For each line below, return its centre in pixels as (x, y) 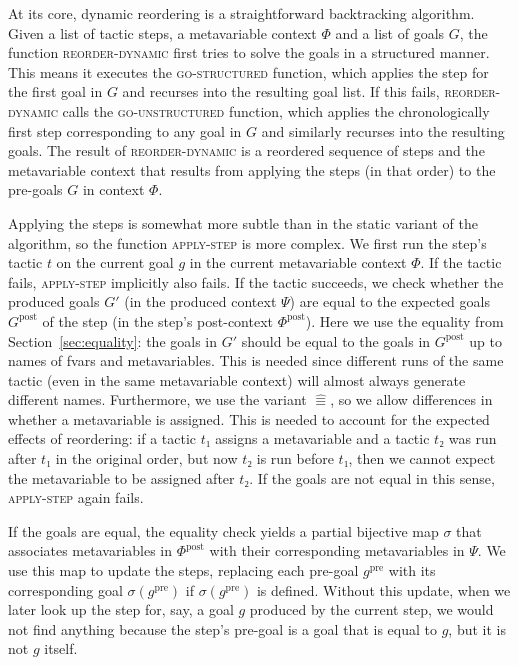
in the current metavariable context (298, 262)
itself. (61, 648)
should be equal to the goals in (336, 340)
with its (412, 570)
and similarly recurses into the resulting (383, 130)
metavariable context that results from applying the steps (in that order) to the (252, 169)
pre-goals (35, 189)
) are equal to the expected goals (389, 301)
